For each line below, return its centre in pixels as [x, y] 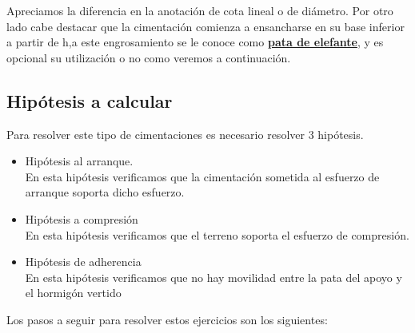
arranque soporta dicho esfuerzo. [105, 192]
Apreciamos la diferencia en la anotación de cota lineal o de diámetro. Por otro [200, 10]
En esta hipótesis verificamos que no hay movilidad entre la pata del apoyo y [213, 277]
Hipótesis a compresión [82, 218]
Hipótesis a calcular [90, 100]
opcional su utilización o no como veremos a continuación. [149, 57]
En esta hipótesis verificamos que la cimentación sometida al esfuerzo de [202, 176]
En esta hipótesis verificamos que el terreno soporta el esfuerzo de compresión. [217, 234]
